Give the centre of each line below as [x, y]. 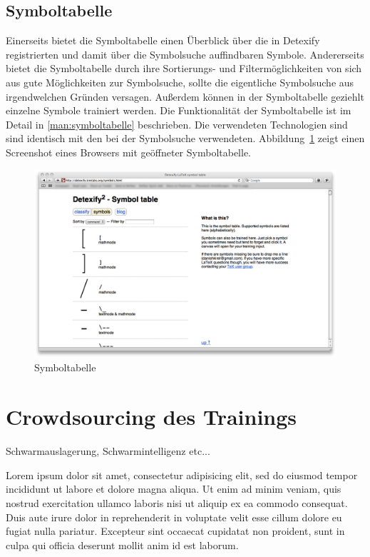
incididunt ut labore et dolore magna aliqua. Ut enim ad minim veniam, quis [174, 489]
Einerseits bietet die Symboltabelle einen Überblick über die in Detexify [163, 40]
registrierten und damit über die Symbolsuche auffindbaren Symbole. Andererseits [185, 54]
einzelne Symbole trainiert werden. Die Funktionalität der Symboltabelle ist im [179, 110]
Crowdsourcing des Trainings [151, 417]
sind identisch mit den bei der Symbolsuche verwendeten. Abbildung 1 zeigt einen [185, 138]
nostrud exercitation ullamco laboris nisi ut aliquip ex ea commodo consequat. [177, 502]
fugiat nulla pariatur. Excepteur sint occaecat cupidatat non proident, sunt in [175, 531]
